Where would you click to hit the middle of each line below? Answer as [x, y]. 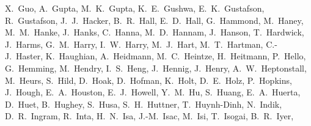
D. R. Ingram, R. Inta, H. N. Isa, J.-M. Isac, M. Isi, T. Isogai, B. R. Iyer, [149, 116]
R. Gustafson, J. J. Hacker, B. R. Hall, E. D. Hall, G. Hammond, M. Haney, [154, 20]
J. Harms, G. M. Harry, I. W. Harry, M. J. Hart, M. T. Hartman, [134, 44]
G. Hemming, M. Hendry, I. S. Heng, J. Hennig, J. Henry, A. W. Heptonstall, [156, 68]
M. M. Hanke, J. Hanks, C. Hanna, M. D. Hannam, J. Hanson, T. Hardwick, [155, 32]
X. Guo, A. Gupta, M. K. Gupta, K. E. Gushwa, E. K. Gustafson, [135, 8]
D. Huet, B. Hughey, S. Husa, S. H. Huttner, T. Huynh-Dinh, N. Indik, [144, 104]
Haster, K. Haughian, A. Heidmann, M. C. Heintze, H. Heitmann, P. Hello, [161, 56]
